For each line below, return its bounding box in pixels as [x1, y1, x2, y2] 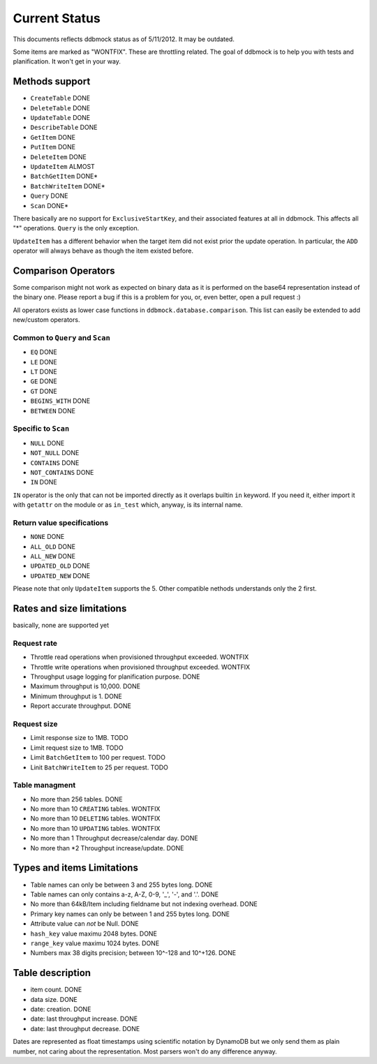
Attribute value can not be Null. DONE [30, 919, 139, 928]
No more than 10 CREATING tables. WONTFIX [30, 805, 161, 813]
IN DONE [30, 478, 57, 487]
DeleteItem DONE [30, 152, 87, 161]
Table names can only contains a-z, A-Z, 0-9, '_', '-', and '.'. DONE [30, 890, 219, 899]
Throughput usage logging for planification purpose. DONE [30, 672, 200, 681]
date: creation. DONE [30, 1005, 91, 1013]
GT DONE [30, 387, 57, 395]
